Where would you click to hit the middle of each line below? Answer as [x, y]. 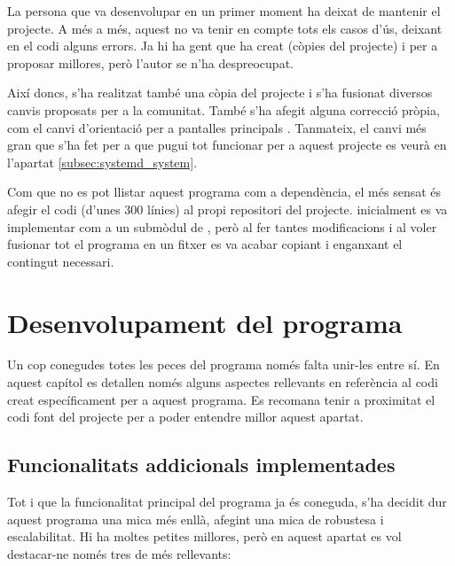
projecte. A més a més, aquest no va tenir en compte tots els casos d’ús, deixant [225, 28]
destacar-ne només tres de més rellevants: [119, 553]
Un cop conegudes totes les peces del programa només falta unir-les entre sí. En [224, 364]
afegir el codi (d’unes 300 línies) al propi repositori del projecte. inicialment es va [227, 209]
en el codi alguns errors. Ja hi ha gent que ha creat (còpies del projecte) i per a [223, 46]
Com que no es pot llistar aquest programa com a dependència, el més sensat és [224, 192]
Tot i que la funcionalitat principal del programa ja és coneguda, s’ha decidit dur [227, 502]
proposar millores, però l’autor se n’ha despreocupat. [150, 62]
